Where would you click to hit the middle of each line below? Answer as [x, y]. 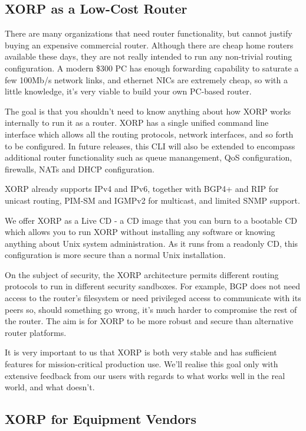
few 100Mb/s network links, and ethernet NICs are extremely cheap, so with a [146, 79]
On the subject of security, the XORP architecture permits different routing [142, 274]
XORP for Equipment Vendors [101, 419]
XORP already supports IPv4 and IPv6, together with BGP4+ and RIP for [142, 189]
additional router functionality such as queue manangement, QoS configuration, [149, 157]
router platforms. [36, 332]
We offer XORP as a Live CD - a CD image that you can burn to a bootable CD [151, 220]
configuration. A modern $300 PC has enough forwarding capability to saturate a [152, 68]
